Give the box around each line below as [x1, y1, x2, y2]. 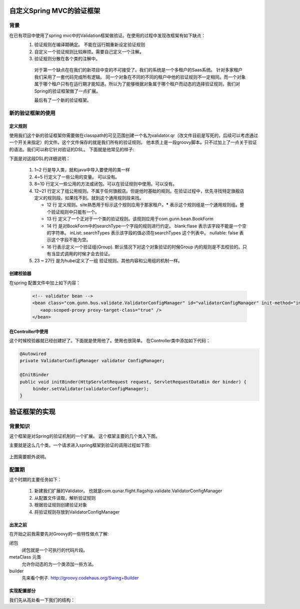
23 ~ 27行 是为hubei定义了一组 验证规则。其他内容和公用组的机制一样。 [34, 258, 182, 264]
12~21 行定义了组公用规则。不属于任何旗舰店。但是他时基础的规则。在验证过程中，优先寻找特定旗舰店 [34, 188, 244, 194]
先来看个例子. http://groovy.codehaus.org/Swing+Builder [21, 575, 139, 581]
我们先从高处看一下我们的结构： [9, 597, 75, 603]
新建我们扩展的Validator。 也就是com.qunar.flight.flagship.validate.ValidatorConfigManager [34, 488, 222, 494]
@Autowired [19, 351, 46, 357]
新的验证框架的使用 [9, 109, 56, 116]
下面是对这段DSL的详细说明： [9, 155, 71, 162]
